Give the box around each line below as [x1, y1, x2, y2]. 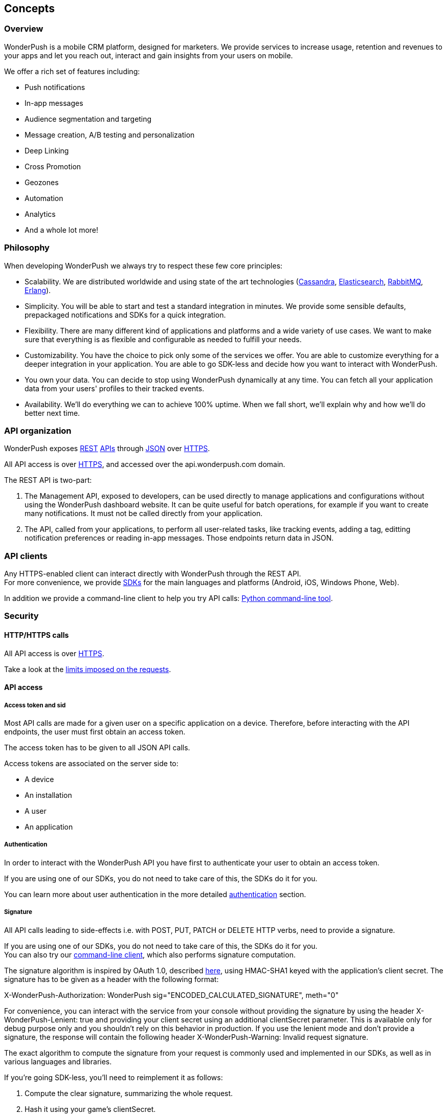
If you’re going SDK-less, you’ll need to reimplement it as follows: [4, 1073, 223, 1082]
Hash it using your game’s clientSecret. [25, 1104, 156, 1113]
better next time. [25, 408, 80, 417]
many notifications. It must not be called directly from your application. [25, 509, 263, 518]
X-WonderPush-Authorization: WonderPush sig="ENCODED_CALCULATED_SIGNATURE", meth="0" [4, 990, 339, 999]
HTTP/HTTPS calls [4, 631, 69, 640]
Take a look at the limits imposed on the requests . [4, 664, 171, 674]
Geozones [25, 177, 59, 187]
